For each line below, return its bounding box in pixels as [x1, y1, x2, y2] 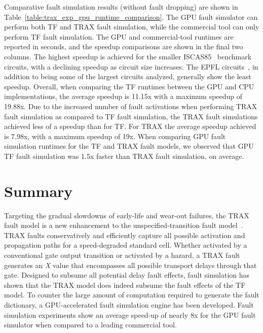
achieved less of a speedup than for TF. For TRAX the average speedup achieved [4, 121, 256, 131]
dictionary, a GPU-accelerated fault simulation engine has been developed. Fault [4, 299, 254, 310]
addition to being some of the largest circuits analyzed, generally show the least [4, 71, 251, 82]
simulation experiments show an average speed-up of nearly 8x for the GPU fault [4, 309, 256, 320]
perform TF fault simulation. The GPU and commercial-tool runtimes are [4, 31, 234, 42]
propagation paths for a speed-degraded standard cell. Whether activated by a [4, 240, 247, 250]
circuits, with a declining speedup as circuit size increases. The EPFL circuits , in [4, 61, 258, 72]
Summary [4, 180, 73, 201]
